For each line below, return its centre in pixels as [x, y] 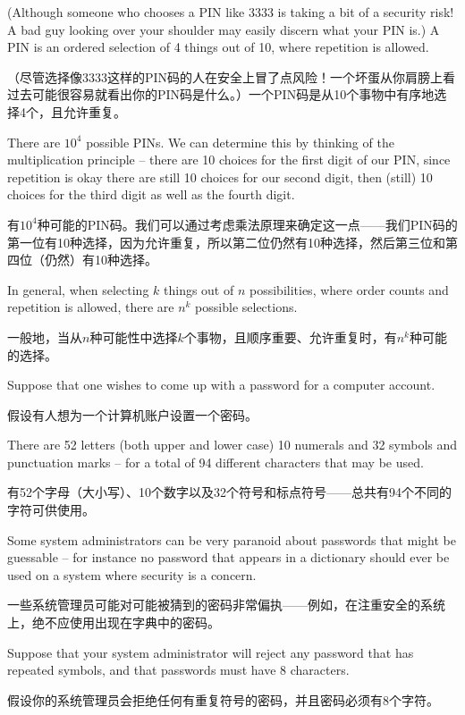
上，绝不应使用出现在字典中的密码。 [114, 622]
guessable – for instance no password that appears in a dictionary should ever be [228, 557]
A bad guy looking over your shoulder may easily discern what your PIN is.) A [224, 29]
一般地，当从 [45, 336]
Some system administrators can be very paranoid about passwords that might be [232, 539]
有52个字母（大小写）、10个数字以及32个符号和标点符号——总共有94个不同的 [229, 492]
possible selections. [246, 307]
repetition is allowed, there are [91, 307]
